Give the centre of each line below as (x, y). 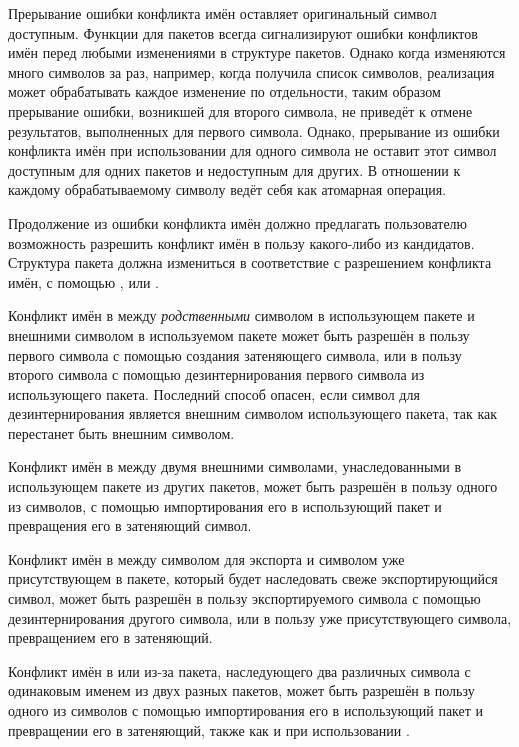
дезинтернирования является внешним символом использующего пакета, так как (253, 413)
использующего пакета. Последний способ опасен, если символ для (214, 393)
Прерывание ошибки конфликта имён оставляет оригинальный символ (222, 13)
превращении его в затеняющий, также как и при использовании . (209, 729)
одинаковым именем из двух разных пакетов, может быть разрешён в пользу (241, 690)
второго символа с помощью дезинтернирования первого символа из (216, 374)
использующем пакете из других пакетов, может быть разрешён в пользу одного (253, 486)
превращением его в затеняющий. (110, 637)
